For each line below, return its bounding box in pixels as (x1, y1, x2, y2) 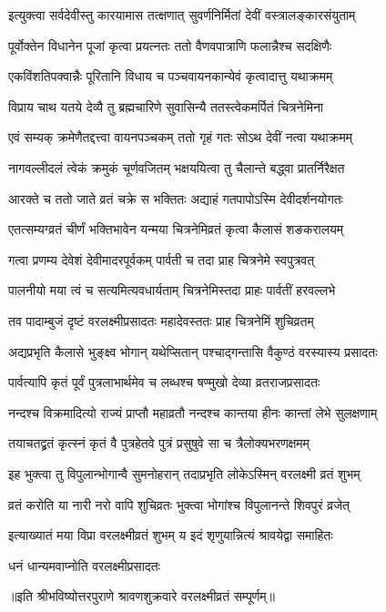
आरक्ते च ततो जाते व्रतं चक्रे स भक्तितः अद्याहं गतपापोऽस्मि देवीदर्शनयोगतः (8, 189, 343, 208)
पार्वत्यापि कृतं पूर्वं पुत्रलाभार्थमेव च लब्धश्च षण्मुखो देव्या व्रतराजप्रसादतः (8, 372, 320, 392)
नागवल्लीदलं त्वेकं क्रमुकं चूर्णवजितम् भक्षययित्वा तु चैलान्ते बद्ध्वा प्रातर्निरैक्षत (8, 158, 345, 177)
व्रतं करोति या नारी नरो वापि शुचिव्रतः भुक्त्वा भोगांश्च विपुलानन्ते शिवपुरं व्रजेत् (8, 495, 350, 514)
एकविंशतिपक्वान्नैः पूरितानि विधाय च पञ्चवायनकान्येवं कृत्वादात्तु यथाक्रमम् (8, 66, 333, 86)
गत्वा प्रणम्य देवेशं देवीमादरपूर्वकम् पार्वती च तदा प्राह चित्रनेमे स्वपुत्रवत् (8, 250, 315, 269)
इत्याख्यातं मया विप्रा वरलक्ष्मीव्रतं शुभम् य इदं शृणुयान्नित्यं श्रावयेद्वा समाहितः (8, 525, 333, 545)
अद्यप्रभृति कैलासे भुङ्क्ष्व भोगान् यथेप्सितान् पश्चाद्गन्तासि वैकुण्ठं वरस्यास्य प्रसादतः (8, 342, 378, 361)
